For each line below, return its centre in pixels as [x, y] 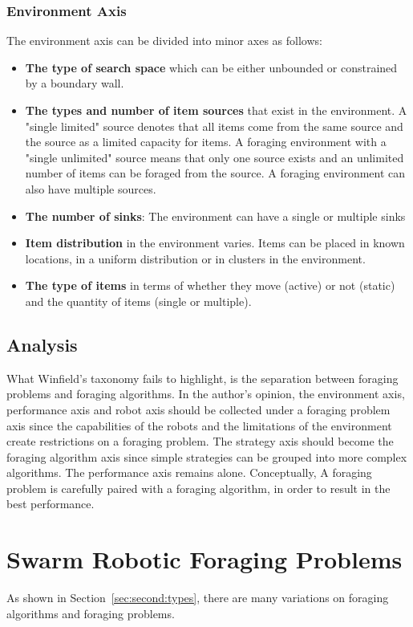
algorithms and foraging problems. [91, 613]
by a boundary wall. [75, 83]
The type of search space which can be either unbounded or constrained [211, 67]
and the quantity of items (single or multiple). [138, 301]
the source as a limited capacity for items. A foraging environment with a [206, 142]
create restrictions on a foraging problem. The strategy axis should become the [200, 441]
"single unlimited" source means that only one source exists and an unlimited [215, 157]
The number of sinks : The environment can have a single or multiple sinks [215, 216]
